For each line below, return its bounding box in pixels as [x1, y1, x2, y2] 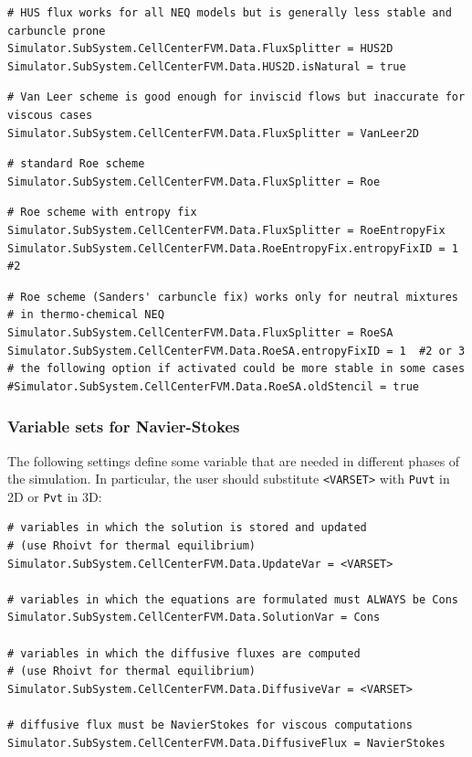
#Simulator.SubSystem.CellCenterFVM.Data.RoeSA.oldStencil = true [7, 379, 420, 393]
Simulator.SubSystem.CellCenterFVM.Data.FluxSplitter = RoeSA [7, 325, 393, 339]
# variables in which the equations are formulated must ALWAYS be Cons [7, 592, 458, 606]
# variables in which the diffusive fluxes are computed [7, 646, 361, 660]
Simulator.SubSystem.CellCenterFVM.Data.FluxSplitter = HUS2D [7, 42, 393, 56]
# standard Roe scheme [7, 157, 145, 171]
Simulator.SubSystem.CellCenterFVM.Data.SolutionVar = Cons [7, 611, 381, 624]
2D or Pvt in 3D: [7, 486, 102, 506]
